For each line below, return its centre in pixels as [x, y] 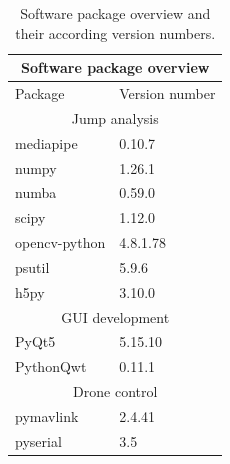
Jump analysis [115, 117]
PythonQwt [51, 366]
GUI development [115, 316]
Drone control [115, 391]
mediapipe [46, 142]
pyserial [38, 440]
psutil [32, 266]
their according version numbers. [115, 32]
